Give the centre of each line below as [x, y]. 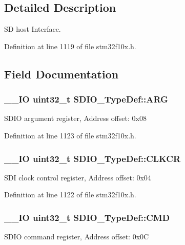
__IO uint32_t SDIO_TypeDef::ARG [86, 99]
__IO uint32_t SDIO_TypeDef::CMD [87, 217]
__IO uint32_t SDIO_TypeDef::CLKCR [92, 158]
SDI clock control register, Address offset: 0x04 [78, 177]
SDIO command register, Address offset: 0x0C [77, 237]
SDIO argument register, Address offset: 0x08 [75, 118]
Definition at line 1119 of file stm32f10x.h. [70, 46]
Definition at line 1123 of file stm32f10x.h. [70, 135]
